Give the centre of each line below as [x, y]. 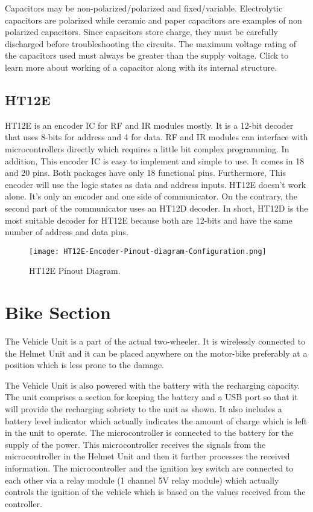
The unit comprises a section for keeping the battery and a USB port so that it [151, 397]
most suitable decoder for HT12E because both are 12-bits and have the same [149, 220]
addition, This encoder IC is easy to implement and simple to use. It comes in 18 [155, 160]
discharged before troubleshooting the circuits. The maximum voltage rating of [151, 43]
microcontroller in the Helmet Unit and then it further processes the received [147, 456]
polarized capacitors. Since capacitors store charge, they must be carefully [141, 32]
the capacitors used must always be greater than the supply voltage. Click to [147, 55]
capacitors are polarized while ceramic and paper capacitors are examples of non [153, 20]
